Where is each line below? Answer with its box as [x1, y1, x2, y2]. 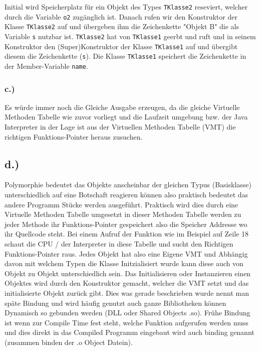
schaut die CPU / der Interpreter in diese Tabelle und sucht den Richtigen [5, 238, 233, 249]
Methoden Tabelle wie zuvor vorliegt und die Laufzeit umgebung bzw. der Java [5, 111, 248, 122]
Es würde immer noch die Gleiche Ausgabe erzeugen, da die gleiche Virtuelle [5, 101, 240, 112]
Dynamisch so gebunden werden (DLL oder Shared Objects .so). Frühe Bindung [5, 307, 250, 318]
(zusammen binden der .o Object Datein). [5, 336, 133, 347]
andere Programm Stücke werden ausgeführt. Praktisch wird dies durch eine [5, 199, 238, 209]
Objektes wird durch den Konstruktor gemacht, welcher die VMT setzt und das [5, 278, 249, 288]
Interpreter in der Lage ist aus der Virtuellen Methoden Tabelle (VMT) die [5, 122, 236, 132]
